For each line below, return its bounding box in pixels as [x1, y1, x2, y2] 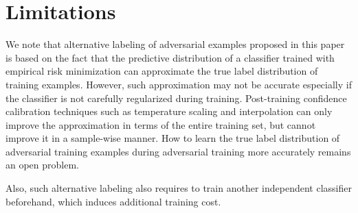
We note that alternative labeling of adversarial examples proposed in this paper [5, 37, 345, 51]
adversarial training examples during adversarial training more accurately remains [5, 144, 351, 158]
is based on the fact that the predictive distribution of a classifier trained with [5, 50, 335, 64]
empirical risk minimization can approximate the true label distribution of [5, 64, 318, 78]
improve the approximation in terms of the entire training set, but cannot [5, 117, 316, 131]
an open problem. [5, 158, 80, 172]
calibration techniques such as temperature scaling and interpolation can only [5, 104, 333, 118]
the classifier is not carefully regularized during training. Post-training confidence [5, 90, 347, 105]
